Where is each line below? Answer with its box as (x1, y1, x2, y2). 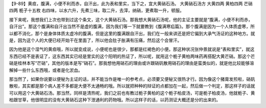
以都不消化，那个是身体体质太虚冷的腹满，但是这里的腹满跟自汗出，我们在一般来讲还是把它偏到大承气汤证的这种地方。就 (9, 30, 255, 36)
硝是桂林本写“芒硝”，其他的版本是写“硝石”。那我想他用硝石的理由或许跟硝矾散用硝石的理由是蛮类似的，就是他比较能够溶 (9, 60, 254, 66)
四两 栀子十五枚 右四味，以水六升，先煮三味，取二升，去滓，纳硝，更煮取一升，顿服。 (9, 7, 184, 13)
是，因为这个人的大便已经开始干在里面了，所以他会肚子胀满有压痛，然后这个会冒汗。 (9, 37, 182, 43)
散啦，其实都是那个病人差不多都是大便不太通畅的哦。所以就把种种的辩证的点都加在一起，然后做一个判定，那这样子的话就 (9, 83, 255, 89)
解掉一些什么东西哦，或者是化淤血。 (9, 67, 83, 73)
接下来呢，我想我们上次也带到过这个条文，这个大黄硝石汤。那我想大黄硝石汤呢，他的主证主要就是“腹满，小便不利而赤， (9, 16, 253, 22)
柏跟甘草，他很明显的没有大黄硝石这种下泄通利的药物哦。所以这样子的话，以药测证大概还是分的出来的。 (9, 97, 221, 103)
